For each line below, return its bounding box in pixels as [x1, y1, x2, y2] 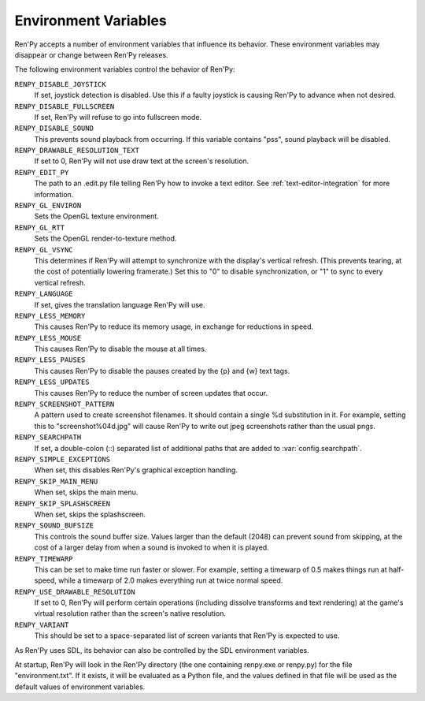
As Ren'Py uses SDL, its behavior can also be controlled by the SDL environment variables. [14, 645, 310, 654]
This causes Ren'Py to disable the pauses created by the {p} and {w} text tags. [34, 366, 290, 375]
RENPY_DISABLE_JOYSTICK [14, 80, 106, 88]
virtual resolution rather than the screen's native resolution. [34, 609, 226, 618]
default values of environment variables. [14, 682, 146, 692]
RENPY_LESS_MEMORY [14, 311, 86, 320]
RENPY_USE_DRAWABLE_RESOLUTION [14, 587, 135, 596]
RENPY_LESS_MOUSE [14, 334, 82, 342]
